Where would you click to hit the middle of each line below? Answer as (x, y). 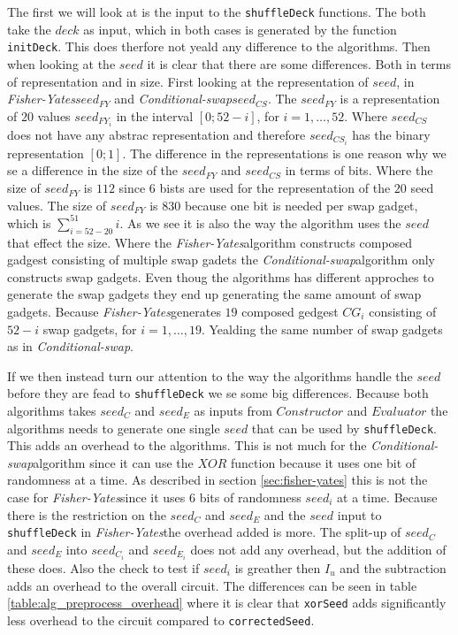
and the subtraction (393, 567)
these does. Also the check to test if (103, 567)
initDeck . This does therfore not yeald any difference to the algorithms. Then (219, 46)
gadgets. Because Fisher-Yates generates (114, 311)
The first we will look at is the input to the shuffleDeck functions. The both (217, 11)
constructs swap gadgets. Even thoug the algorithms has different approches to (221, 276)
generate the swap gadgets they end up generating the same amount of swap (214, 294)
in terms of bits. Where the (359, 170)
